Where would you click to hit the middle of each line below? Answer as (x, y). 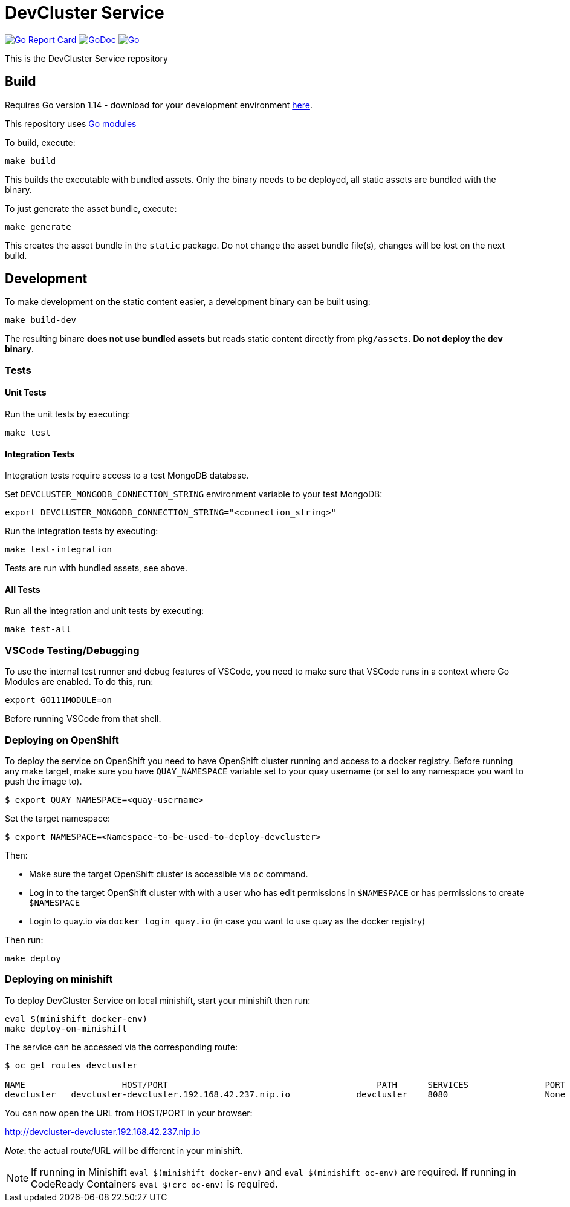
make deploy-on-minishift (66, 1028)
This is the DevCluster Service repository (86, 58)
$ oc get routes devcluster (71, 1065)
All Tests (23, 589)
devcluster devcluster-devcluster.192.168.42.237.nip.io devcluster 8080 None (285, 1094)
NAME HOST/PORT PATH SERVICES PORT (285, 1084)
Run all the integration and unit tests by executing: (105, 611)
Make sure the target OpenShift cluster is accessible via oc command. (169, 874)
